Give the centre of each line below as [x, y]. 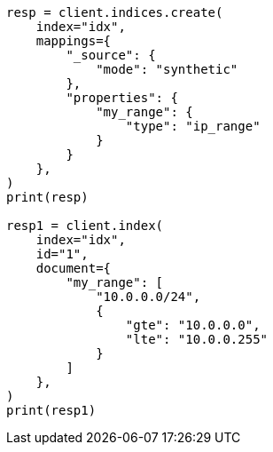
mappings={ [74, 41]
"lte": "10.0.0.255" [197, 339]
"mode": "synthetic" [167, 69]
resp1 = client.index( [85, 226]
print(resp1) [51, 410]
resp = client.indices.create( [115, 12]
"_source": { [111, 55]
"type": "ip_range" [193, 126]
